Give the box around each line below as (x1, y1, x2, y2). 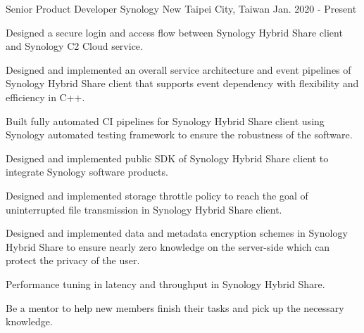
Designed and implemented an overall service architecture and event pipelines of (6, 62, 351, 77)
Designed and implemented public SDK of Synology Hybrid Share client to (6, 150, 329, 165)
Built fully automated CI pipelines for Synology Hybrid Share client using (6, 113, 325, 128)
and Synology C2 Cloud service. (6, 39, 143, 53)
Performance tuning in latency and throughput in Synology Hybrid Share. (6, 276, 325, 291)
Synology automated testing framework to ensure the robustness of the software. (6, 127, 353, 142)
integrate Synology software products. (6, 164, 168, 179)
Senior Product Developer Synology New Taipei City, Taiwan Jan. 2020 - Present (6, 1, 357, 15)
